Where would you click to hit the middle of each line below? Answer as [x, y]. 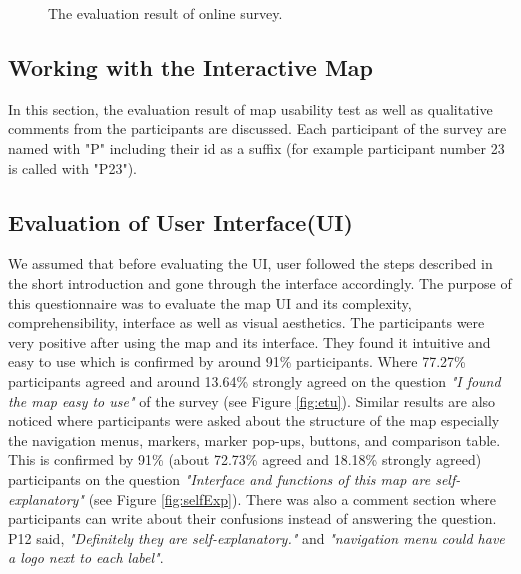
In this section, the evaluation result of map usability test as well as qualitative [250, 108]
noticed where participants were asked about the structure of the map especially [254, 420]
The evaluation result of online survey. [165, 13]
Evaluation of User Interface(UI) [180, 221]
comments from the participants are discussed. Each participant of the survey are [257, 128]
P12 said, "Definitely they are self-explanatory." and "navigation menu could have [256, 537]
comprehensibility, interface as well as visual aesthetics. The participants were [246, 322]
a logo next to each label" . [86, 557]
